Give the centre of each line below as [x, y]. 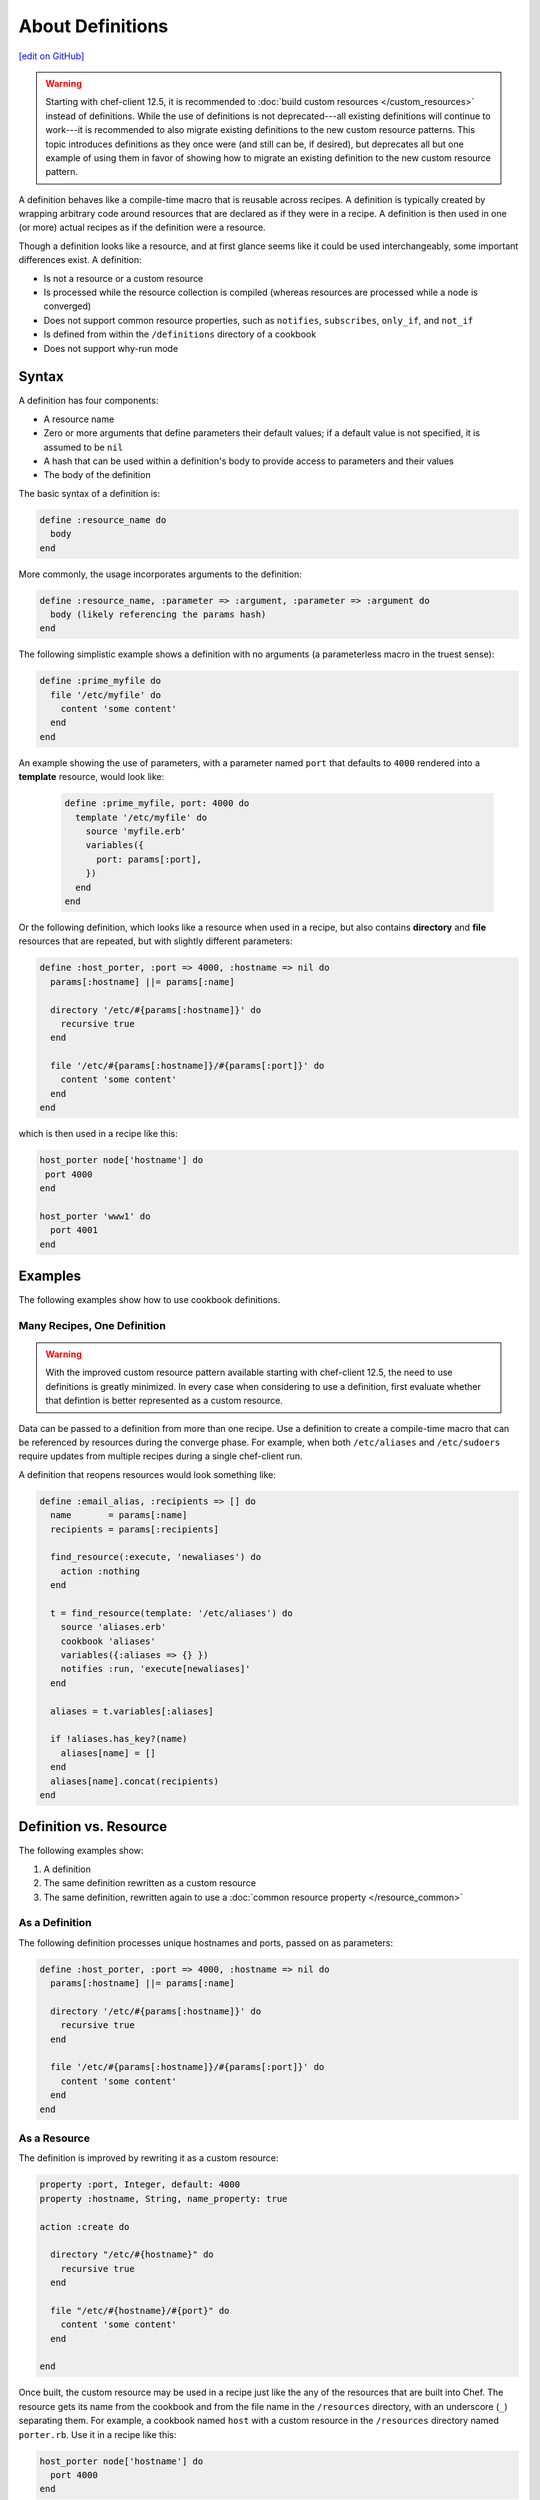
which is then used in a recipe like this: [98, 1134]
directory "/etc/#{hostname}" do [132, 2254]
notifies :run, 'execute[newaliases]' [155, 1669]
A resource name [79, 419]
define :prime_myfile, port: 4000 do [157, 803]
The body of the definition [97, 475]
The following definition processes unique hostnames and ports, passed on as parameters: [206, 1942]
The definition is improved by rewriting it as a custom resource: [148, 2158]
